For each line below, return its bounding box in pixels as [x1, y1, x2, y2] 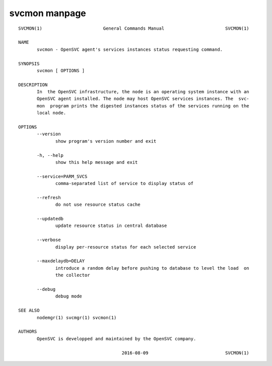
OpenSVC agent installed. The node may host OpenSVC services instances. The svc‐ [37, 96, 249, 102]
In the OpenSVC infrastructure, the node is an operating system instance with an [37, 89, 249, 95]
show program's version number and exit [55, 138, 157, 144]
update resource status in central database [55, 223, 167, 229]
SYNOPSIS [18, 60, 40, 67]
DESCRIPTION [18, 82, 48, 88]
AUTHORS [18, 329, 37, 335]
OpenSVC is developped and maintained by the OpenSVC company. [37, 336, 196, 341]
